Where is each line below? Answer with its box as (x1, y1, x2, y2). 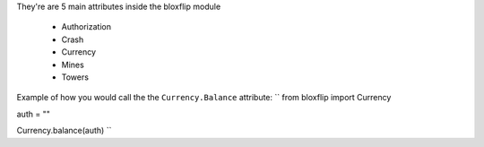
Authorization (61, 22, 112, 32)
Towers (61, 72, 90, 82)
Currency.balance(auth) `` (16, 125, 112, 136)
